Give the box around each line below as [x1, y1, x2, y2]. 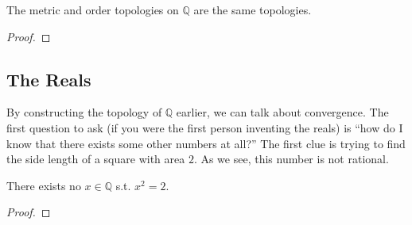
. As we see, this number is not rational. [193, 151, 389, 167]
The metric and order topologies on [6, 2, 179, 17]
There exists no [6, 177, 81, 193]
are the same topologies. [193, 2, 312, 17]
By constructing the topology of [6, 104, 162, 120]
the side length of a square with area [6, 151, 185, 167]
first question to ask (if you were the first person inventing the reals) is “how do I [6, 119, 403, 135]
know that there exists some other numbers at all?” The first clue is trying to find [6, 135, 406, 151]
